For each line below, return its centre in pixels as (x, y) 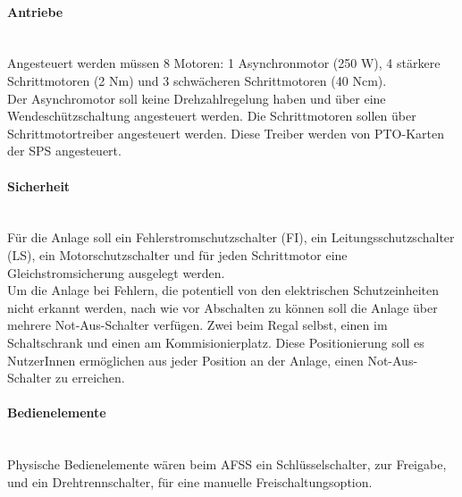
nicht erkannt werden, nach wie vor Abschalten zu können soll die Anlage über (223, 307)
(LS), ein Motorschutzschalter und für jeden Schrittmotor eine (177, 254)
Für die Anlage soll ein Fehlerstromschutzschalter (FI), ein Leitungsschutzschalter (231, 237)
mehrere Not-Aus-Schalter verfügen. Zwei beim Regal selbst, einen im (197, 325)
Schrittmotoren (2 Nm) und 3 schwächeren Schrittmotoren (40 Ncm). (197, 80)
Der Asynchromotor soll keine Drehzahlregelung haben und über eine (197, 98)
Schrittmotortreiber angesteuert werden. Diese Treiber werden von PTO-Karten (226, 133)
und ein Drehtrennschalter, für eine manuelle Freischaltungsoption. (190, 481)
